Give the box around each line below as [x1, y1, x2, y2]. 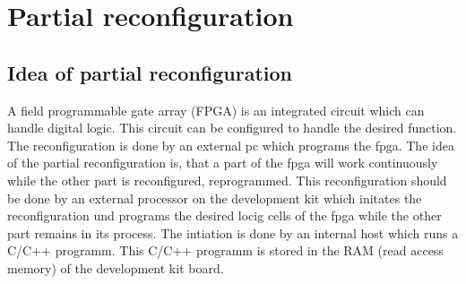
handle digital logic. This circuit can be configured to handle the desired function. [7, 118, 457, 137]
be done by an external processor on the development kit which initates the [7, 188, 422, 207]
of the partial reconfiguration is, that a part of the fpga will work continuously [7, 153, 438, 172]
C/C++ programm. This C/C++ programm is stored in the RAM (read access [7, 241, 444, 260]
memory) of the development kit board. [7, 258, 224, 277]
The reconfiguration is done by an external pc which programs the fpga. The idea [7, 135, 454, 154]
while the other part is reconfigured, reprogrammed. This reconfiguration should [7, 170, 447, 189]
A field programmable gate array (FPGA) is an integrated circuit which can [7, 100, 425, 119]
